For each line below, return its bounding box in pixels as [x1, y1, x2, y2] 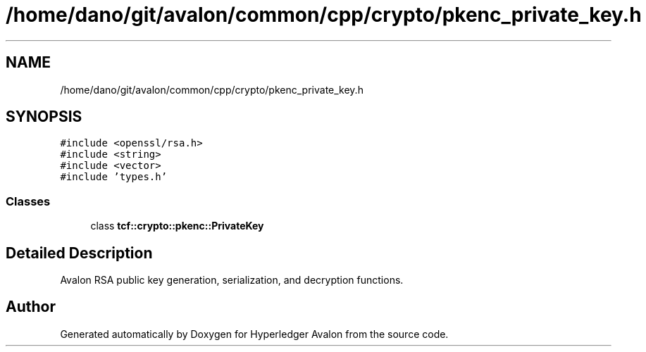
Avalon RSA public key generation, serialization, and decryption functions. [60, 274, 404, 287]
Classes [6, 194, 51, 208]
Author [6, 298, 56, 316]
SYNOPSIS [6, 108, 82, 126]
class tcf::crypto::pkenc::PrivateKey [90, 220, 264, 232]
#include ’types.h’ [60, 171, 168, 183]
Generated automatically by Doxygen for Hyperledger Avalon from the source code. [60, 327, 449, 340]
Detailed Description [6, 244, 153, 262]
